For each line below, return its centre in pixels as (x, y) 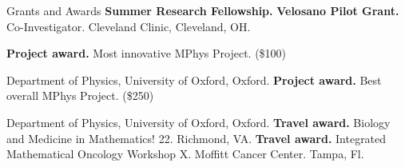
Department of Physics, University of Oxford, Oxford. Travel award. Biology (199, 122)
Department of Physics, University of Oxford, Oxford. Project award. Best (194, 80)
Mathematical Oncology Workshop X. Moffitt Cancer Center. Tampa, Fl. (185, 154)
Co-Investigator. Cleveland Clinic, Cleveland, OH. (129, 26)
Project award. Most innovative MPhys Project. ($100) (147, 53)
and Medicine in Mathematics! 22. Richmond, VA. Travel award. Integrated (197, 138)
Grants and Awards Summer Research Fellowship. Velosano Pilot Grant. (203, 10)
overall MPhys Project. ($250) (80, 95)
